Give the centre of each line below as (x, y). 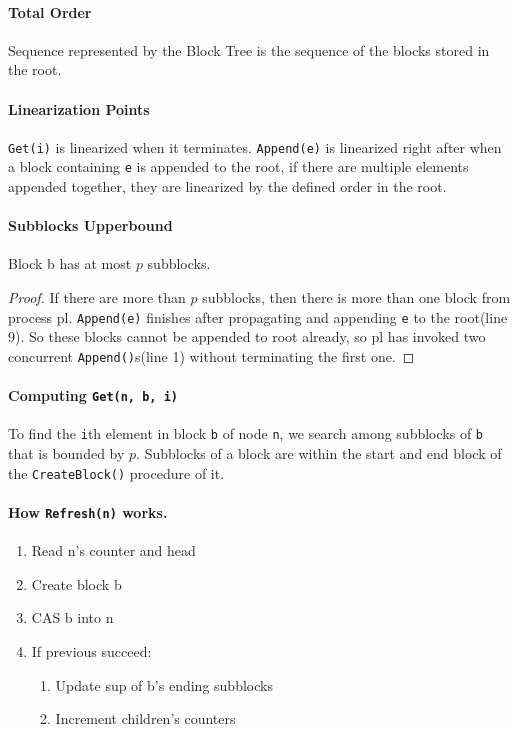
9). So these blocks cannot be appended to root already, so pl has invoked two (247, 336)
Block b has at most (70, 263)
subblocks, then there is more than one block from (356, 297)
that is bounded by (66, 453)
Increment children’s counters (145, 718)
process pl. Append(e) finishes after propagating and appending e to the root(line (258, 316)
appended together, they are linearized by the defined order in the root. (227, 186)
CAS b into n (72, 617)
